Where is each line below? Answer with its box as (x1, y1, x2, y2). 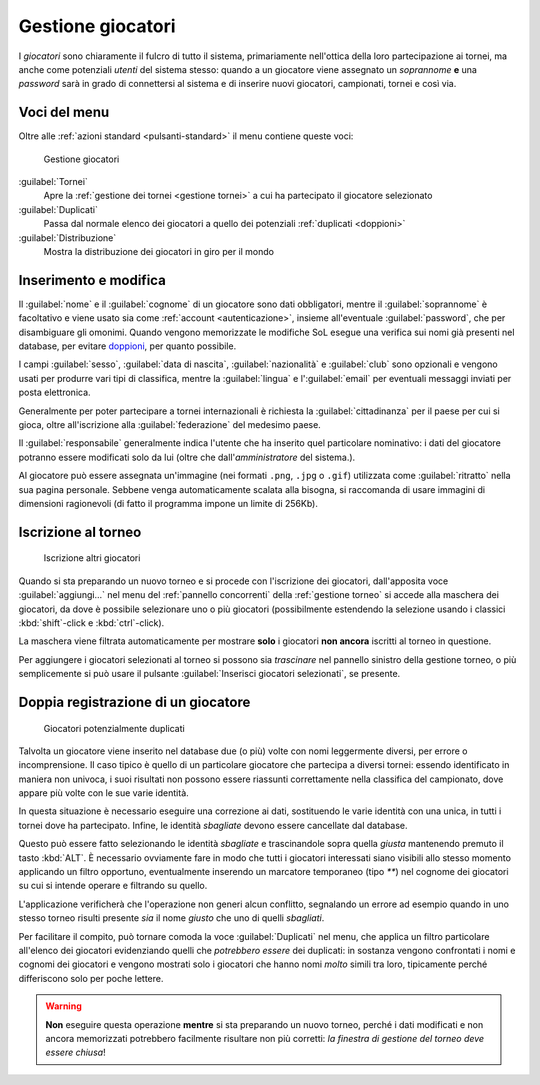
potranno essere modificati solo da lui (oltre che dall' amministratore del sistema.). (18, 451, 356, 463)
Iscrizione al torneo (18, 523, 142, 540)
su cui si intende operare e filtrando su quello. (18, 880, 208, 892)
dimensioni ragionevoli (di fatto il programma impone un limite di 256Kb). (18, 497, 319, 509)
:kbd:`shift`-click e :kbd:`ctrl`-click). (18, 616, 165, 629)
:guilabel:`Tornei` (18, 176, 89, 188)
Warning (45, 1000, 82, 1012)
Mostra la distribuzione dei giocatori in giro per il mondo (43, 245, 275, 257)
